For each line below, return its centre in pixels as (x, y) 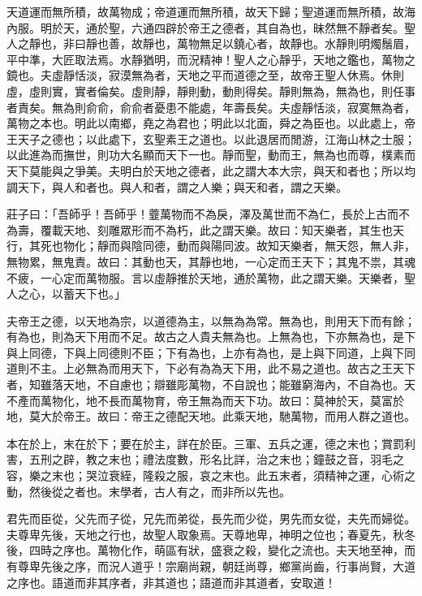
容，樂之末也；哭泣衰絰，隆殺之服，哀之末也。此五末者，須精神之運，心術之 (211, 475)
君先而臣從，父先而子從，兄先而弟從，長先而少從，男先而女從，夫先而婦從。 (211, 518)
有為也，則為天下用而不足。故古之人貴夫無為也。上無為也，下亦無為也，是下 (211, 337)
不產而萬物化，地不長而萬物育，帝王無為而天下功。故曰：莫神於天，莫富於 (205, 400)
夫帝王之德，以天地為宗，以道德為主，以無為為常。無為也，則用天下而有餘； (211, 320)
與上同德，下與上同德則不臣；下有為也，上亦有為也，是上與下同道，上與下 (205, 352)
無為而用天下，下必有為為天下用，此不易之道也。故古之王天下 (250, 368)
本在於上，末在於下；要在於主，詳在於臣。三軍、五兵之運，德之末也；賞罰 (205, 443)
